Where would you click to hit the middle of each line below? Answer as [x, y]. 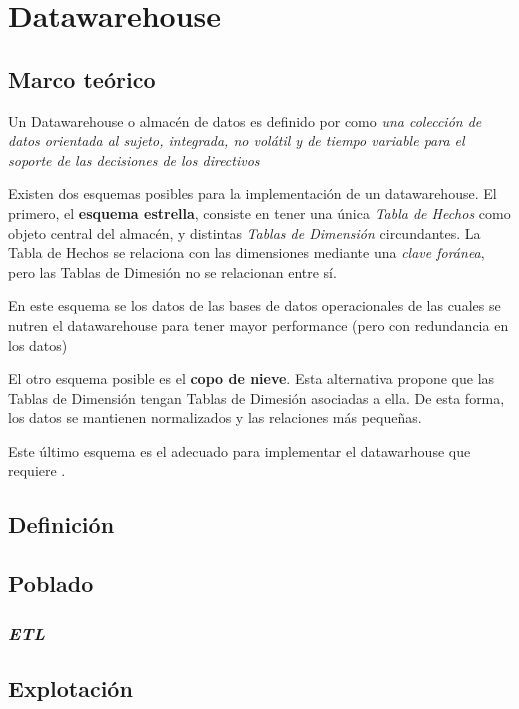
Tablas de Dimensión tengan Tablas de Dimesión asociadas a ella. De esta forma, [256, 397]
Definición [61, 524]
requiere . [37, 470]
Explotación [70, 687]
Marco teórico [82, 78]
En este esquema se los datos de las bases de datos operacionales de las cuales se [254, 305]
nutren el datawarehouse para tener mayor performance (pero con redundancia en [258, 324]
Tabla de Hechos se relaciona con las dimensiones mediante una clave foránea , [246, 252]
